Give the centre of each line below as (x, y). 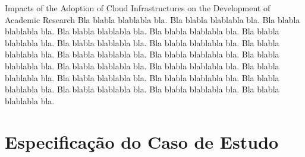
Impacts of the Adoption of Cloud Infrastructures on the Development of (138, 8)
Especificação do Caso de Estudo (142, 141)
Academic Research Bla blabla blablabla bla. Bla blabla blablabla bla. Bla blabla (152, 19)
